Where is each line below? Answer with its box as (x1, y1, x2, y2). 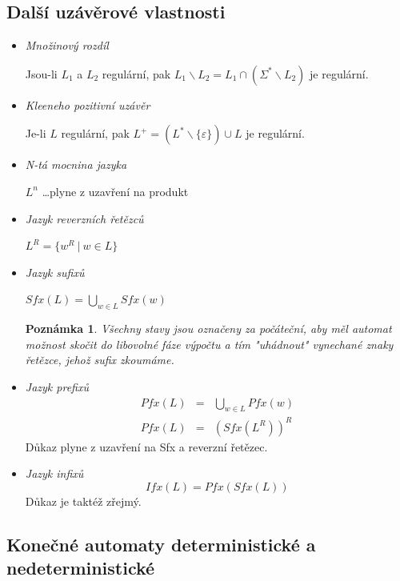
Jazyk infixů (25, 465, 84, 482)
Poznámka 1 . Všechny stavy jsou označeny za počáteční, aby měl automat (25, 320, 392, 337)
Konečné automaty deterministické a (6, 532, 316, 557)
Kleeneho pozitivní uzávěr (25, 96, 150, 113)
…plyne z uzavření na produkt (42, 182, 189, 199)
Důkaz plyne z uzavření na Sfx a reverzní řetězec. (25, 438, 268, 455)
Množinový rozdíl (25, 37, 109, 54)
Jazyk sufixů (25, 263, 85, 280)
